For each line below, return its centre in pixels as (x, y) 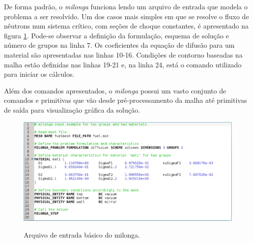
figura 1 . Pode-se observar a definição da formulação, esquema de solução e (116, 35)
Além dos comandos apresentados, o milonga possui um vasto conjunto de (115, 90)
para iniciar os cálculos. (39, 74)
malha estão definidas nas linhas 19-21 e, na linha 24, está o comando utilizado (123, 64)
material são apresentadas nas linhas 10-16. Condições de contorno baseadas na (123, 54)
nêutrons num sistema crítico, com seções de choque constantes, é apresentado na (126, 26)
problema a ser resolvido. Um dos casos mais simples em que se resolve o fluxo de (126, 16)
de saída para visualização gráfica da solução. (72, 109)
